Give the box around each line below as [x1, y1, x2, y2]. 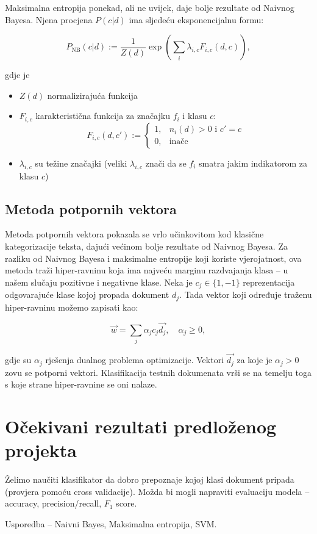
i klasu [182, 109, 207, 122]
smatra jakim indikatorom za [199, 156, 307, 169]
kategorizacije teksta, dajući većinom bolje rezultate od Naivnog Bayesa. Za [5, 240, 288, 253]
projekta [5, 438, 77, 463]
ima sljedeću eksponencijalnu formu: [129, 13, 264, 26]
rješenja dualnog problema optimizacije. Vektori [45, 353, 224, 366]
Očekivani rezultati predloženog [5, 413, 277, 438]
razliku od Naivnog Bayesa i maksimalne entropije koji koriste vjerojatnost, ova [5, 251, 302, 264]
